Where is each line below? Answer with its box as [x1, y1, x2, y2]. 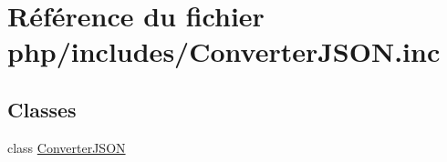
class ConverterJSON [7, 137, 126, 157]
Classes [7, 95, 77, 123]
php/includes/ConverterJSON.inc [7, 33, 441, 70]
